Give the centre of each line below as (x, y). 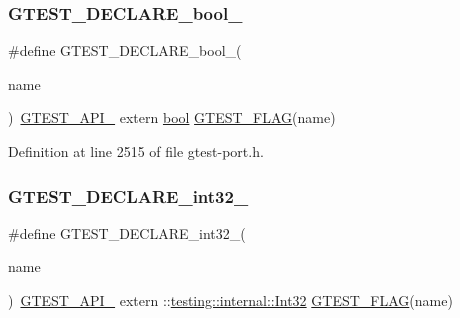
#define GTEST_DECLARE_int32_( (127, 232)
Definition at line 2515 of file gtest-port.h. (136, 151)
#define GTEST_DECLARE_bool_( (125, 50)
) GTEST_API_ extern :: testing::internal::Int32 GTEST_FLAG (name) (230, 300)
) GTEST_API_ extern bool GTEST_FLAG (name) (172, 117)
